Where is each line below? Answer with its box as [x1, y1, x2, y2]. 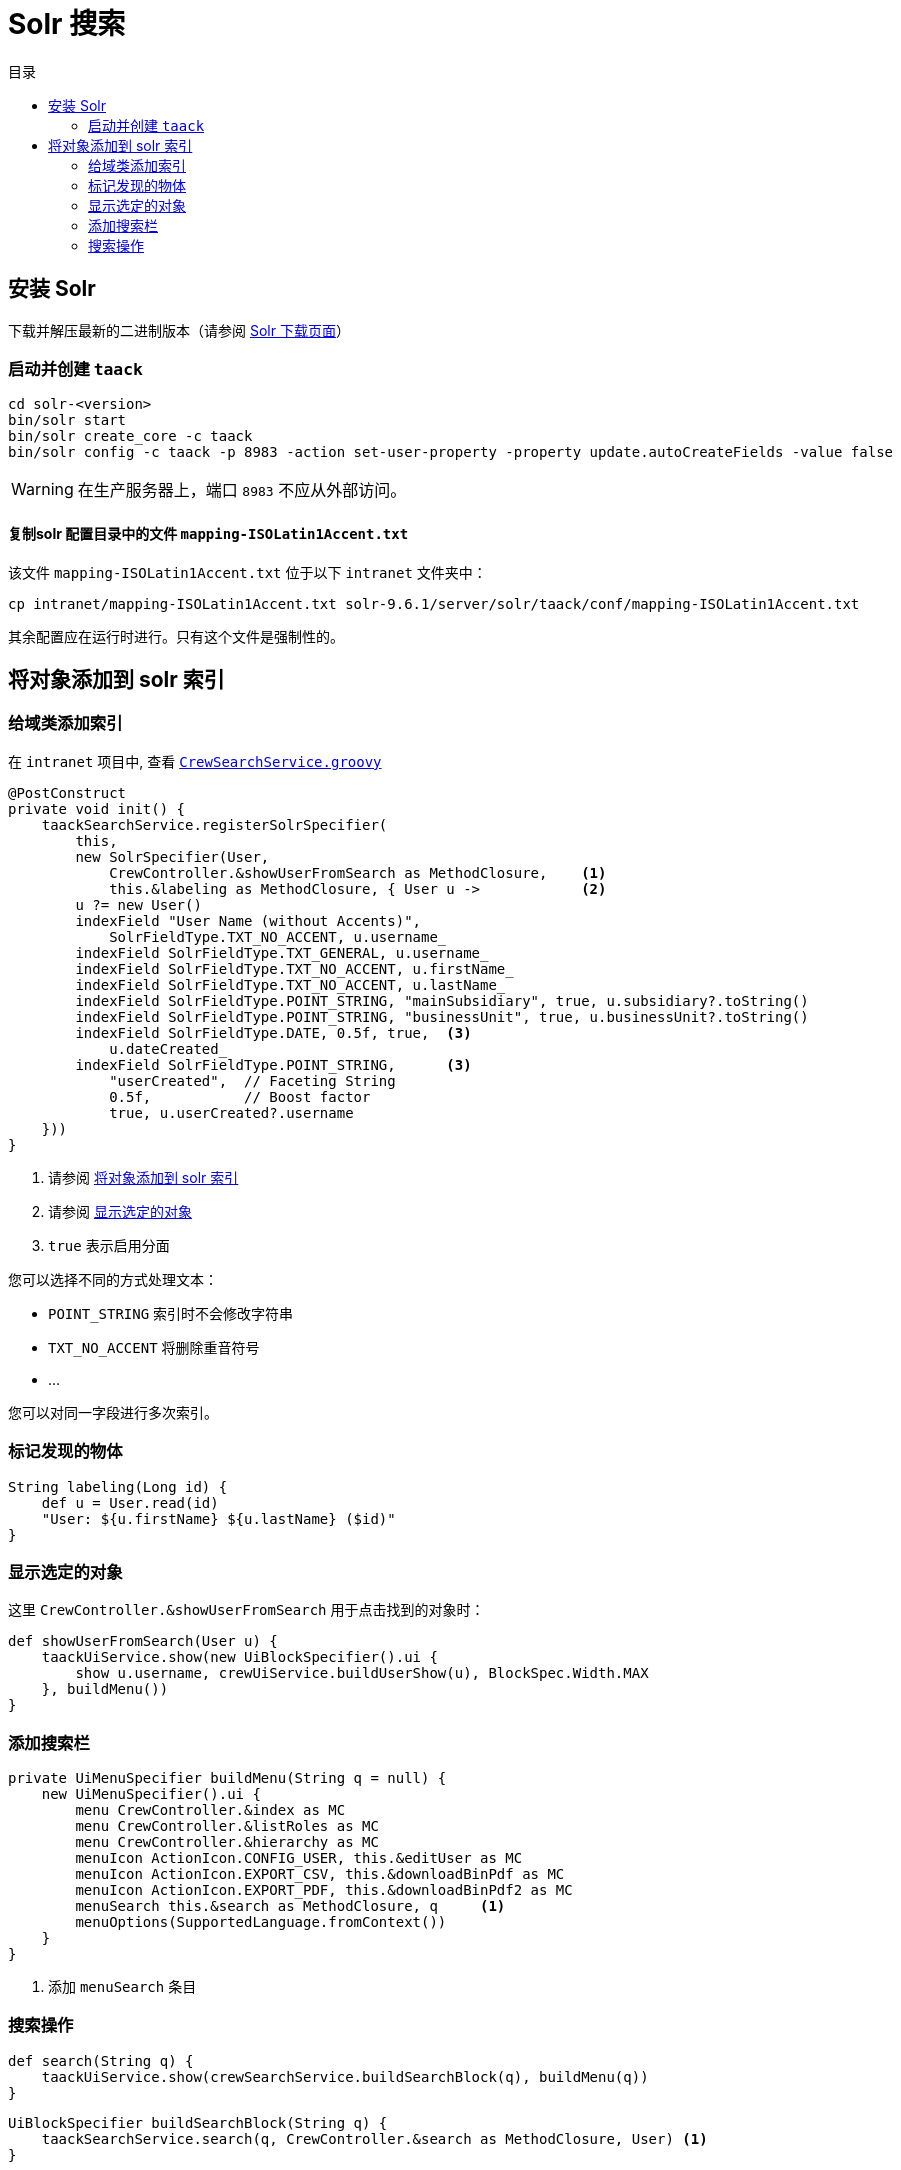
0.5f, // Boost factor [109, 1088, 371, 1105]
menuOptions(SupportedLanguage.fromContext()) [75, 1914, 447, 1931]
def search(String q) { [8, 2052, 194, 2069]
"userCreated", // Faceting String [109, 1072, 396, 1089]
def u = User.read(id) [41, 1494, 219, 1511]
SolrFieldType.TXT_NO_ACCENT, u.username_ [109, 928, 447, 945]
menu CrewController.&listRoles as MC [75, 1818, 379, 1835]
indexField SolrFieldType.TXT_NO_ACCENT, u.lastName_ [75, 976, 506, 993]
